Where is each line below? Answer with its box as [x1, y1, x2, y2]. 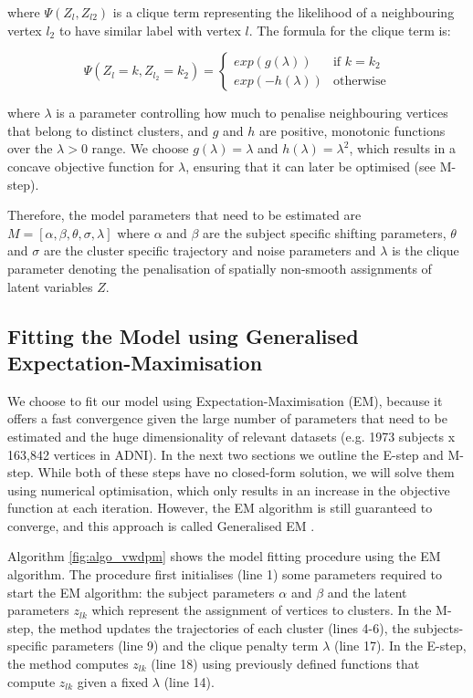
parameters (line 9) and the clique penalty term [51, 636, 319, 655]
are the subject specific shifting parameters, [203, 223, 447, 242]
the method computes [7, 654, 129, 673]
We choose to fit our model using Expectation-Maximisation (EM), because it [7, 391, 443, 410]
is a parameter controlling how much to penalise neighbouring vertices [56, 103, 448, 122]
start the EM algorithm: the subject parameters [7, 582, 275, 601]
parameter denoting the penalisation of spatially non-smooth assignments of [7, 258, 432, 277]
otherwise [332, 74, 386, 88]
